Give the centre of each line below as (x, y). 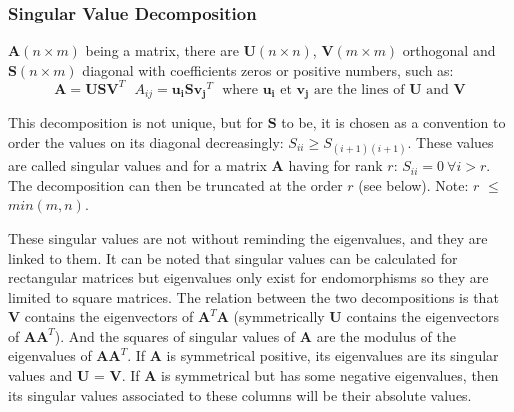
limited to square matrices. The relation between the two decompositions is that (253, 296)
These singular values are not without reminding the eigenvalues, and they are (248, 237)
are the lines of (359, 89)
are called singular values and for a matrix (137, 165)
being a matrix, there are (162, 50)
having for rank (335, 165)
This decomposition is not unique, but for (136, 122)
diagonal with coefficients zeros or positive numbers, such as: (268, 69)
